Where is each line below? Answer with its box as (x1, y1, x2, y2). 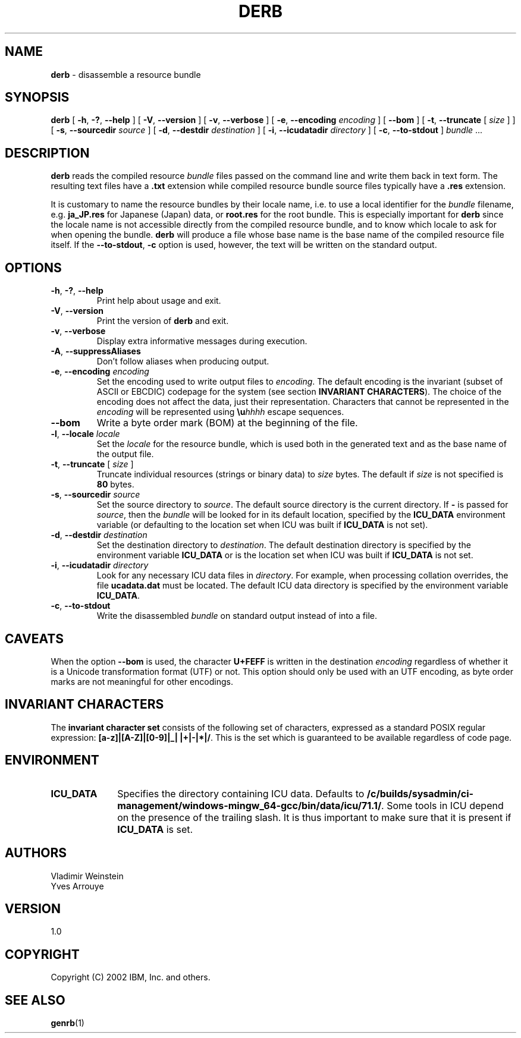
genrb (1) (51, 1018, 84, 1028)
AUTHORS (5, 845, 67, 861)
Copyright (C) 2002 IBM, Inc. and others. (51, 972, 211, 983)
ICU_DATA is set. (117, 823, 193, 835)
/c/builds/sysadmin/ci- (366, 787, 473, 800)
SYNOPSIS (5, 90, 70, 105)
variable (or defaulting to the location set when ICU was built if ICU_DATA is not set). (96, 520, 428, 530)
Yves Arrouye (51, 880, 104, 891)
